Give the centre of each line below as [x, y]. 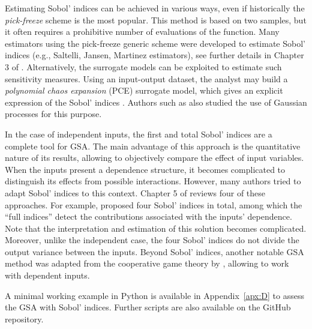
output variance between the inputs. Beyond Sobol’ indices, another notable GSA [154, 251]
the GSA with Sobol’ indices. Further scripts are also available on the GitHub [148, 307]
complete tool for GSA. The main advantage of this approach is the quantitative [153, 146]
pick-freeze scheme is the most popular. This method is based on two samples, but [156, 20]
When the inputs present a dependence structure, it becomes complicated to [145, 169]
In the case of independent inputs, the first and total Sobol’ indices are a [139, 134]
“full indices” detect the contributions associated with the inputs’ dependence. [148, 216]
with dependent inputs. [47, 275]
